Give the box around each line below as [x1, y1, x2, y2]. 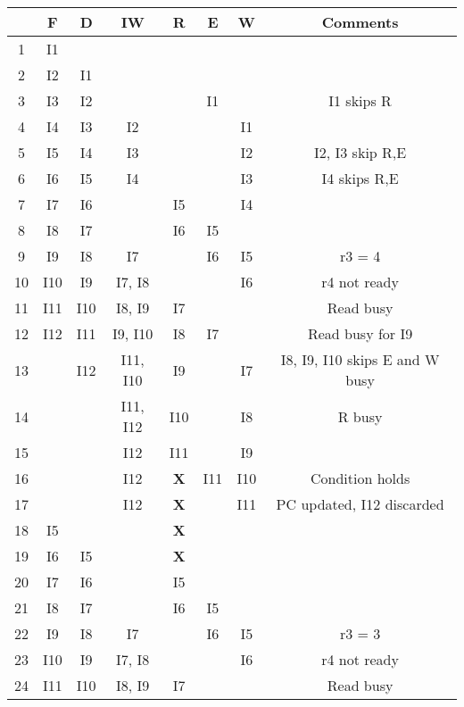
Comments [321, 12, 399, 32]
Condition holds [310, 468, 410, 488]
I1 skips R [328, 90, 392, 111]
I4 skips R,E [321, 168, 399, 188]
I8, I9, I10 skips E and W [280, 349, 440, 370]
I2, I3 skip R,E [313, 142, 407, 162]
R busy [337, 405, 383, 427]
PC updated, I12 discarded [276, 494, 444, 514]
